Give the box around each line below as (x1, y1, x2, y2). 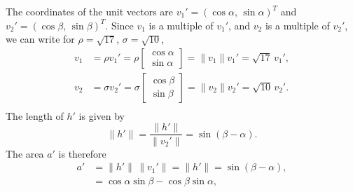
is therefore (58, 146, 106, 160)
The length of (6, 108, 64, 123)
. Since (105, 18, 134, 32)
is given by (78, 108, 125, 123)
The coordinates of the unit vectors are (6, 4, 174, 18)
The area (6, 146, 44, 160)
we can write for (6, 32, 75, 46)
